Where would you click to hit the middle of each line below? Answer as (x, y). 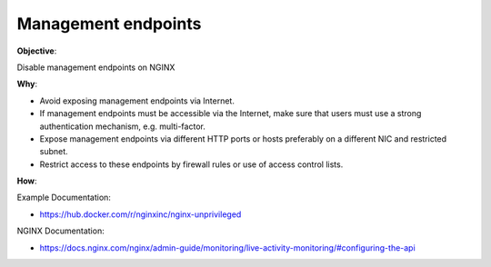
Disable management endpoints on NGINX (96, 67)
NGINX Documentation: (60, 231)
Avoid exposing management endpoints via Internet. (137, 101)
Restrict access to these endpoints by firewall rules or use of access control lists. (191, 164)
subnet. (54, 152)
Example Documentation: (64, 198)
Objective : (37, 51)
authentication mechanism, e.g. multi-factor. (123, 126)
